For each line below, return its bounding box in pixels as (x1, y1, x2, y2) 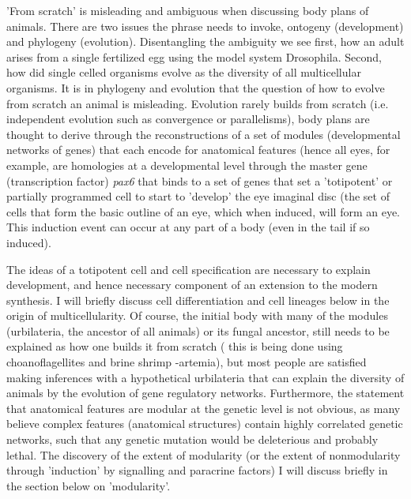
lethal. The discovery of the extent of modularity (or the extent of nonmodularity (6, 446, 401, 463)
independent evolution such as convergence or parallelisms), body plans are (6, 111, 370, 127)
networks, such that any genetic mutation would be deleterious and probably (6, 431, 379, 448)
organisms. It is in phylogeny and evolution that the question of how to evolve (6, 79, 385, 96)
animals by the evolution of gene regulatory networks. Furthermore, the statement (6, 385, 405, 401)
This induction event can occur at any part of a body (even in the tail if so (6, 219, 370, 235)
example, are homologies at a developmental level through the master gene (6, 156, 368, 173)
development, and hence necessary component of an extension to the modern (6, 276, 378, 293)
